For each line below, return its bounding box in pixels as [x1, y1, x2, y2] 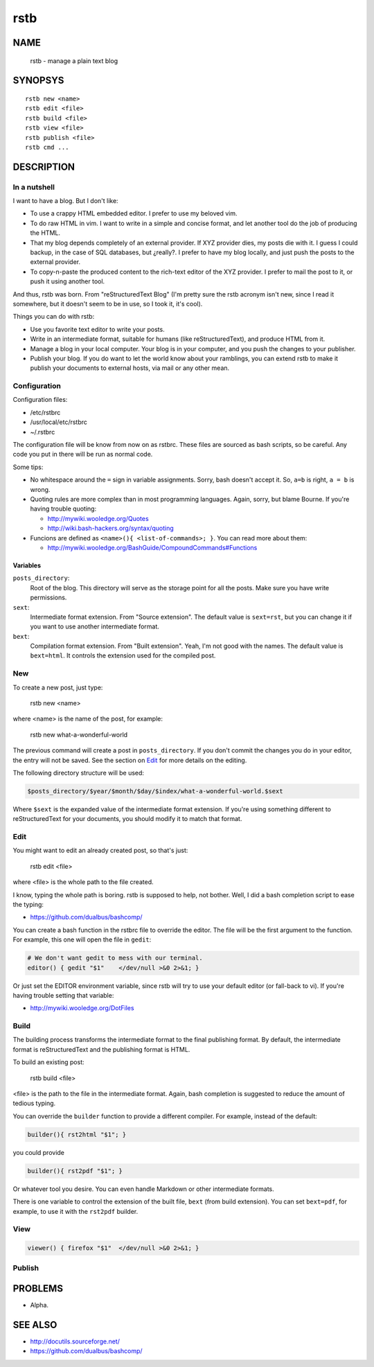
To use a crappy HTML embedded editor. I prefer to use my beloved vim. [30, 209, 238, 218]
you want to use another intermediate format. [30, 622, 159, 630]
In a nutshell [12, 182, 55, 192]
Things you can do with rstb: [12, 312, 95, 321]
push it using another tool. [30, 277, 105, 285]
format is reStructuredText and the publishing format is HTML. [12, 1045, 190, 1053]
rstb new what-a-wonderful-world [30, 730, 128, 739]
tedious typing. [12, 1099, 56, 1108]
